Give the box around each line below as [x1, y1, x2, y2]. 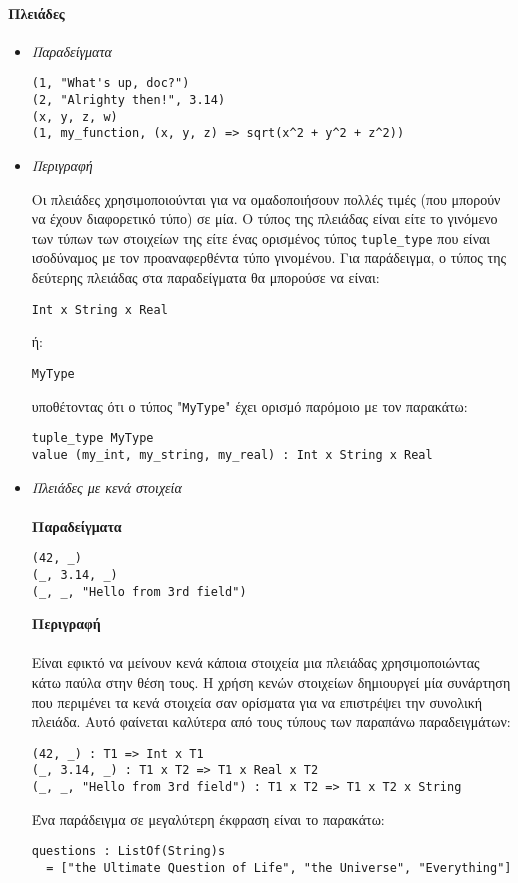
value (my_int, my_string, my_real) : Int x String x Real [31, 447, 433, 462]
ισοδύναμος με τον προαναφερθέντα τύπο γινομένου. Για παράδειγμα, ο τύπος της [31, 247, 507, 268]
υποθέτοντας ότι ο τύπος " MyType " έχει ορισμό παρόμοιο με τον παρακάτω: [31, 395, 468, 416]
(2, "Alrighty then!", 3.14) [31, 93, 226, 108]
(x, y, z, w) [31, 109, 118, 124]
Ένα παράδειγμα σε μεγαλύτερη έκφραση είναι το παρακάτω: [31, 808, 385, 829]
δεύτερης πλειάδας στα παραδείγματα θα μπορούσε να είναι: [31, 267, 380, 288]
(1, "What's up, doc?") [31, 76, 190, 91]
